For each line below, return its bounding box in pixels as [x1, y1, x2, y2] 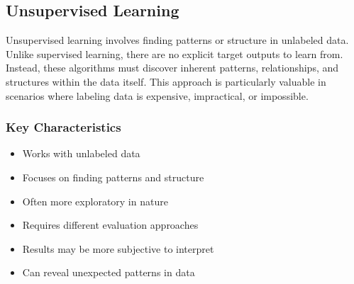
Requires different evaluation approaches [22, 217, 199, 232]
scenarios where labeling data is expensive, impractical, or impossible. [6, 88, 309, 103]
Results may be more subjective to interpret [22, 241, 214, 256]
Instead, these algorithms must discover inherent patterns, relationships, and [6, 60, 339, 75]
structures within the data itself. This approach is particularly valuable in [6, 74, 326, 89]
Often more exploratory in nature [22, 193, 168, 208]
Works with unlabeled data [22, 146, 140, 161]
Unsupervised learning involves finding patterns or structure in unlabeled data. [6, 33, 349, 47]
